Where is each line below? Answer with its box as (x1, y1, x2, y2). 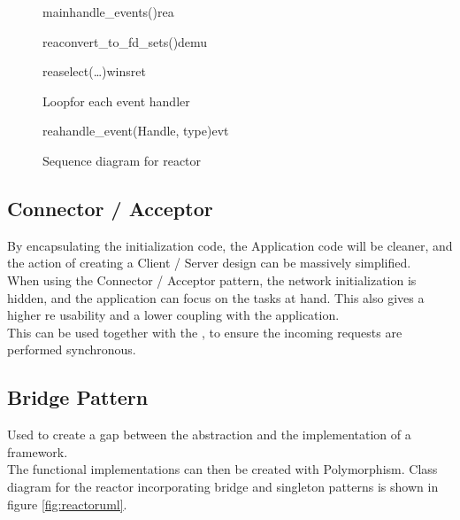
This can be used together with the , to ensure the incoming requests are (7, 322, 402, 341)
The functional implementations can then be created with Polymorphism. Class (7, 460, 438, 478)
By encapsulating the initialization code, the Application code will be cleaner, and (7, 236, 453, 254)
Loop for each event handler (42, 91, 190, 110)
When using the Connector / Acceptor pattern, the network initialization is (7, 270, 417, 289)
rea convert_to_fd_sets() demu (42, 32, 208, 50)
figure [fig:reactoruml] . (7, 494, 127, 513)
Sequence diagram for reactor (42, 151, 202, 169)
